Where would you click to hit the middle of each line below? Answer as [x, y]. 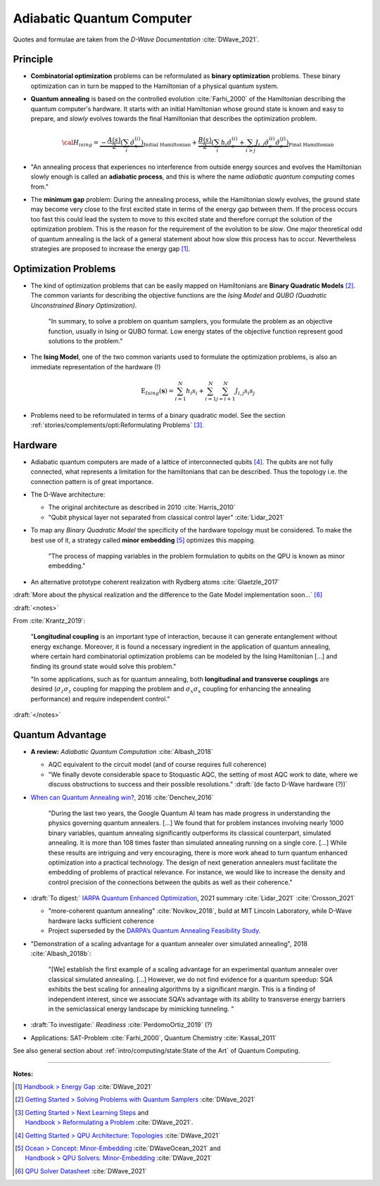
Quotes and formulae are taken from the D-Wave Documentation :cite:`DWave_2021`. [136, 39]
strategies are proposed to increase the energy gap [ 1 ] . [110, 249]
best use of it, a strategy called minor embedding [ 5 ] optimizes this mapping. [143, 540]
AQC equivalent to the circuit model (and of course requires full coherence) [157, 765]
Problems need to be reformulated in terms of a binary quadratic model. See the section [158, 415]
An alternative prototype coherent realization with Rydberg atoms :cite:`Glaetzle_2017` [156, 582]
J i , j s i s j [245, 392]
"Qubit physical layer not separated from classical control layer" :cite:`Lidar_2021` [166, 517]
